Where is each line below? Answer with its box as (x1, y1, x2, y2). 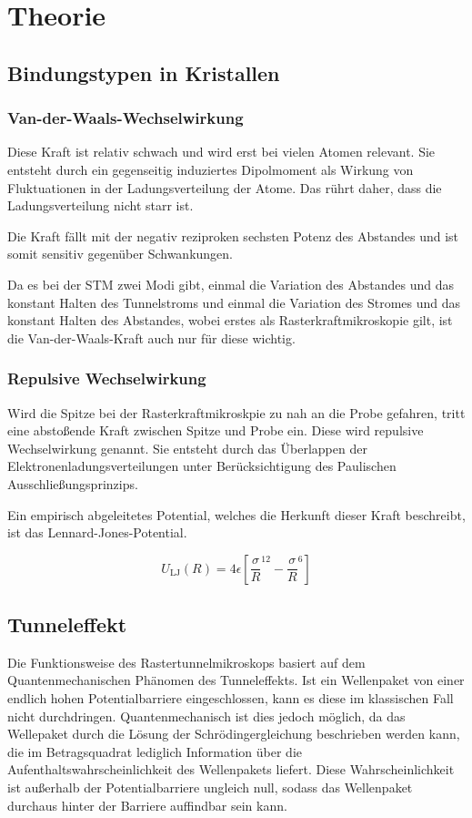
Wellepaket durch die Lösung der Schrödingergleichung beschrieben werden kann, (7, 724, 460, 743)
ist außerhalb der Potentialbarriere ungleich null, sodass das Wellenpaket (7, 778, 413, 797)
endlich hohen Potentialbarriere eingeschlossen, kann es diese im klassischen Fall (7, 689, 454, 708)
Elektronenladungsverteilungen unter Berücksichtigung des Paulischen (7, 456, 397, 475)
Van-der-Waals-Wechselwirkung (7, 107, 244, 129)
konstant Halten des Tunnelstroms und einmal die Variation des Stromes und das (7, 292, 461, 312)
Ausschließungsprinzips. (7, 474, 138, 493)
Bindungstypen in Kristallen (7, 58, 280, 87)
